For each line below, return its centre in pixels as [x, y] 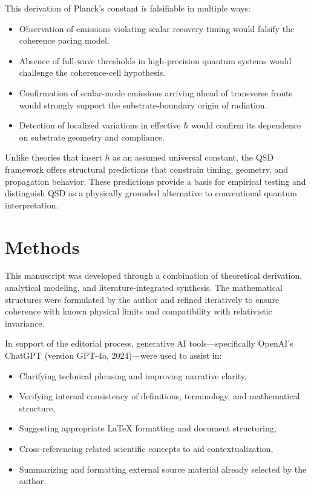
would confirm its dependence [246, 125]
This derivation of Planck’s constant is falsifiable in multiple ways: [128, 8]
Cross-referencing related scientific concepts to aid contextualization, [146, 448]
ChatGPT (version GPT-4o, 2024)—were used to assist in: [113, 355]
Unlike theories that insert [54, 157]
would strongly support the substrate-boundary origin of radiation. [143, 105]
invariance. [25, 323]
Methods [42, 246]
